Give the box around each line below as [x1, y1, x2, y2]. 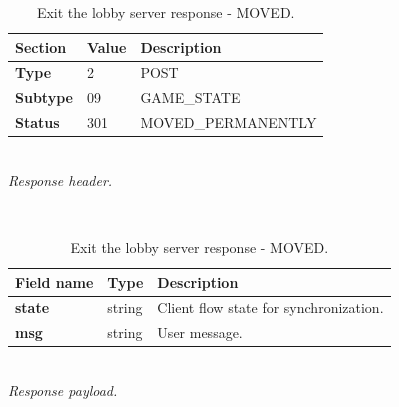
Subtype [15, 87, 73, 108]
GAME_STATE [140, 87, 241, 108]
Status [15, 112, 60, 133]
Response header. [8, 169, 113, 190]
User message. [157, 322, 243, 343]
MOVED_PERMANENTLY [140, 112, 317, 133]
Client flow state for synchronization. [157, 297, 384, 318]
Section [15, 36, 67, 57]
